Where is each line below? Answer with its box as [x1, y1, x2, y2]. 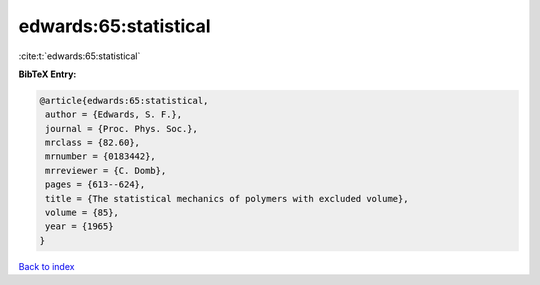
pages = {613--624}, [45, 179, 146, 190]
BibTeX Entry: [18, 68, 77, 80]
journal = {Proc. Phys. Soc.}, [45, 123, 199, 134]
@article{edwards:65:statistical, [39, 95, 209, 106]
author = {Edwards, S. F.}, [45, 109, 183, 120]
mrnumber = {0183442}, [45, 151, 157, 162]
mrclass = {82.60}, [45, 137, 140, 149]
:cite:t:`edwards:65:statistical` [18, 50, 141, 62]
